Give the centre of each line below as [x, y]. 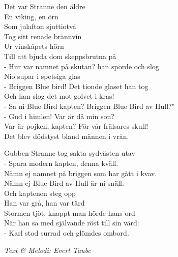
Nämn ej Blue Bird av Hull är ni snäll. [64, 183]
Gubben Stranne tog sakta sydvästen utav [70, 153]
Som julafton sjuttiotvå [40, 26]
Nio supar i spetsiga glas [42, 76]
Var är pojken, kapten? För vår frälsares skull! [76, 126]
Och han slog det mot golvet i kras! [59, 96]
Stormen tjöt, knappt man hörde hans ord [70, 212]
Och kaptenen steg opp [40, 193]
